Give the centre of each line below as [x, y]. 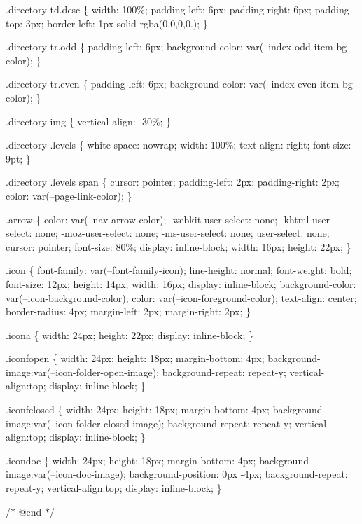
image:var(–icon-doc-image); [66, 474]
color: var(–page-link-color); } [69, 195]
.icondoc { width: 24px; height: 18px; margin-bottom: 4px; [131, 460]
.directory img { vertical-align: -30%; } [89, 121]
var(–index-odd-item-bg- [298, 47]
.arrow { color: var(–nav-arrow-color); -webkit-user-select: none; [142, 219]
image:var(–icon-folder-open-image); [83, 372]
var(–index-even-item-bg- [302, 84]
